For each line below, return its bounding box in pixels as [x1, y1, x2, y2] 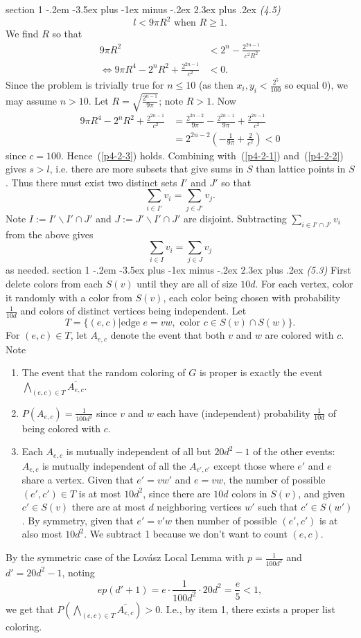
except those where [213, 458, 294, 472]
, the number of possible [222, 472, 326, 487]
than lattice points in [256, 161, 346, 176]
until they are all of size [137, 276, 238, 291]
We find [6, 26, 39, 41]
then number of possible [175, 513, 277, 527]
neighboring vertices [157, 499, 242, 514]
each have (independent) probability [157, 405, 310, 420]
